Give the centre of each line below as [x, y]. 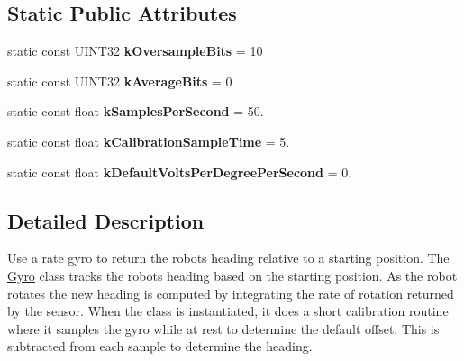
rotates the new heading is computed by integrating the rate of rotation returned [231, 293]
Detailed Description [106, 220]
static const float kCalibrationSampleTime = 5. [149, 141]
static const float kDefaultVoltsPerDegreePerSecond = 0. [180, 171]
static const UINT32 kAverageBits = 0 [120, 81]
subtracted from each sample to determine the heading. [160, 346]
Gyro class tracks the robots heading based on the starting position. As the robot [232, 275]
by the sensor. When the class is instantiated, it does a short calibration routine [228, 311]
